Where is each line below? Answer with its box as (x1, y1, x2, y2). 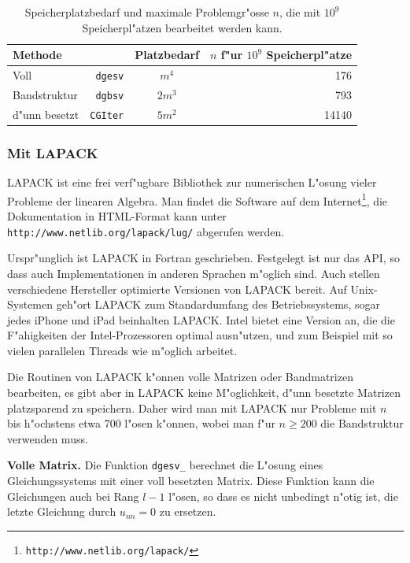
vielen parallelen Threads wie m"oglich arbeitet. (7, 342, 238, 358)
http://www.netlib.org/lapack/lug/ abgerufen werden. (7, 223, 285, 239)
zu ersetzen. (159, 503, 216, 520)
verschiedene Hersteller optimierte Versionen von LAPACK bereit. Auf (7, 280, 347, 297)
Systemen (7, 296, 54, 313)
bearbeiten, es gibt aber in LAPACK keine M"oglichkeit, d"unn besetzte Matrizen (7, 384, 401, 401)
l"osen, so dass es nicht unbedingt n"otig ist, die (168, 487, 398, 504)
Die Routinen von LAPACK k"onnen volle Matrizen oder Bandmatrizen (7, 369, 353, 385)
